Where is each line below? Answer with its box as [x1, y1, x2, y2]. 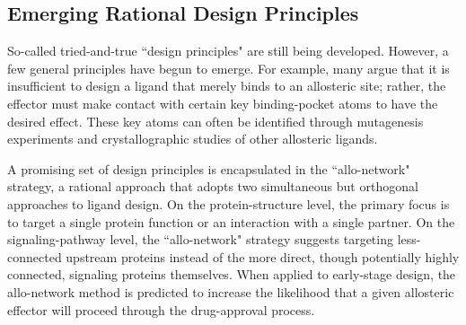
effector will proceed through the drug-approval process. [7, 300, 315, 319]
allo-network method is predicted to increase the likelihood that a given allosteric [7, 282, 454, 301]
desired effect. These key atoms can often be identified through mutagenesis [7, 111, 424, 130]
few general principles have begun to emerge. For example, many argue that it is [7, 58, 450, 77]
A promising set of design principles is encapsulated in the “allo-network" [7, 159, 410, 178]
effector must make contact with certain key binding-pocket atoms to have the [7, 93, 438, 112]
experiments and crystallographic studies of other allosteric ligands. [7, 129, 378, 148]
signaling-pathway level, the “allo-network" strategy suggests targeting [7, 230, 393, 249]
